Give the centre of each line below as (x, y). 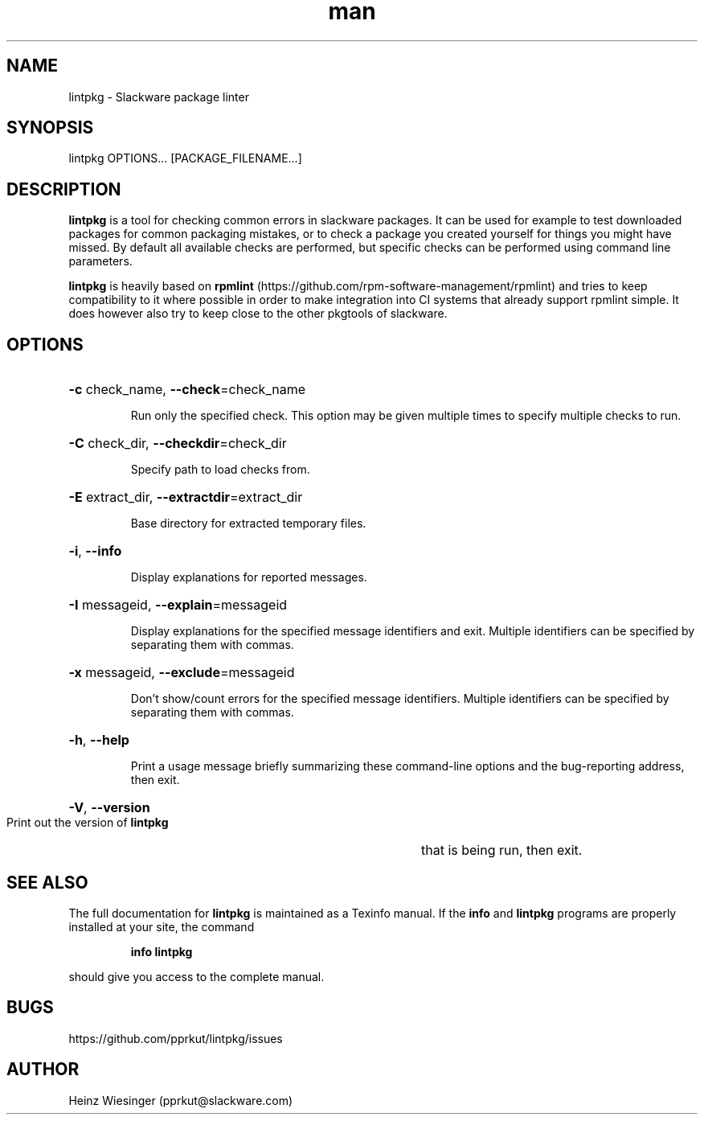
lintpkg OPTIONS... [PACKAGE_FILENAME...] (185, 158)
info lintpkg (162, 951)
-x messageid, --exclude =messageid (182, 673)
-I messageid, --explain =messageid (178, 605)
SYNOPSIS (50, 128)
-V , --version (109, 808)
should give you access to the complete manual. (196, 976)
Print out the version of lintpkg (88, 823)
